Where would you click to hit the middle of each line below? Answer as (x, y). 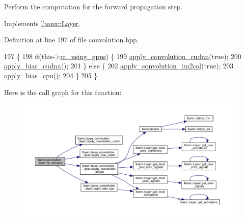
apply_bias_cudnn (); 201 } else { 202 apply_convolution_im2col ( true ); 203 (119, 66)
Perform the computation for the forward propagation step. (93, 6)
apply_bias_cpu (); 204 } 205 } (51, 75)
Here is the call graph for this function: (63, 92)
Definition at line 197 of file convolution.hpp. (71, 40)
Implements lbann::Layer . (42, 23)
